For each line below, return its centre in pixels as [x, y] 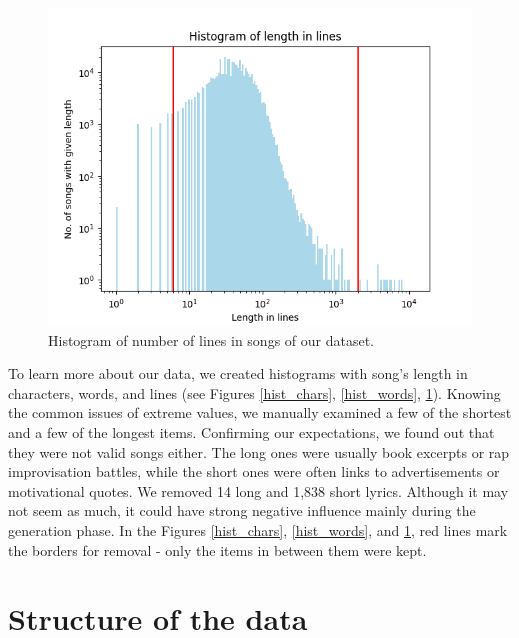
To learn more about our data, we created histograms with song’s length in [238, 373]
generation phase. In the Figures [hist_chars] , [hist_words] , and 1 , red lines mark [258, 529]
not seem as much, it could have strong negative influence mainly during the [242, 510]
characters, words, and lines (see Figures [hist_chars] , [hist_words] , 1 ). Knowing [254, 392]
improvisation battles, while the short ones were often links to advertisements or [254, 471]
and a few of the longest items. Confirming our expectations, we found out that [251, 431]
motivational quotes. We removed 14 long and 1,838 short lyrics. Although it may [258, 490]
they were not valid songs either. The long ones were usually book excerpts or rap [259, 451]
